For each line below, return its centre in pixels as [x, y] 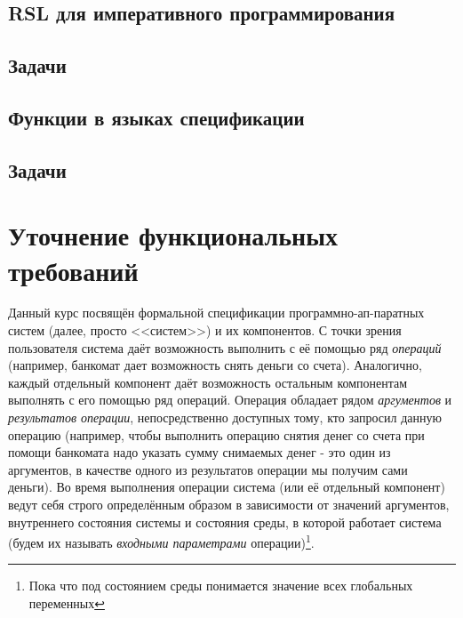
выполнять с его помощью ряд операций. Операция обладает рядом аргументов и [230, 400]
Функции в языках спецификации [156, 117]
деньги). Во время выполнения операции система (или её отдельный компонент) [227, 487]
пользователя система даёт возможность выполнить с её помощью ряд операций [225, 347]
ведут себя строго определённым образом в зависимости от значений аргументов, [229, 504]
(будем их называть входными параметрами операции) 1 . [161, 541]
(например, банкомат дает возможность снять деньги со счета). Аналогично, [215, 365]
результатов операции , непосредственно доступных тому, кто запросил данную [225, 417]
